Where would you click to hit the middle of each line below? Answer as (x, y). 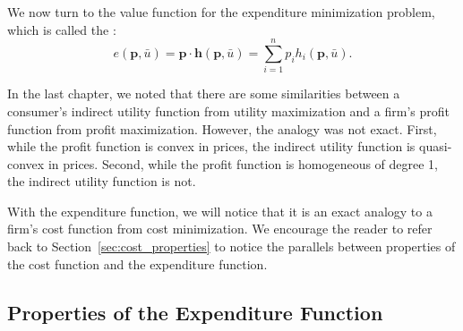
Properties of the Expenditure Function (195, 312)
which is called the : (62, 29)
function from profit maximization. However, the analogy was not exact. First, (222, 128)
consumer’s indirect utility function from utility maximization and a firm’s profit (228, 110)
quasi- (436, 146)
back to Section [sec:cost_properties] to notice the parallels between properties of (231, 246)
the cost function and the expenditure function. (137, 263)
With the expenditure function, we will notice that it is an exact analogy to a (220, 211)
